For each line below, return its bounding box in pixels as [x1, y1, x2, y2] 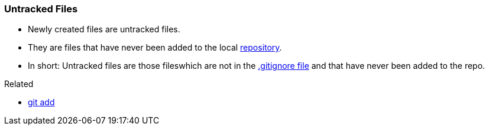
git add [28, 97, 55, 108]
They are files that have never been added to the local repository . [28, 42, 282, 53]
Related [4, 79, 34, 89]
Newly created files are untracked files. [28, 24, 180, 35]
